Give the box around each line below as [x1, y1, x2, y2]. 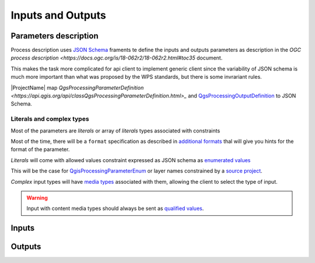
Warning [26, 194, 48, 201]
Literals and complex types [10, 115, 90, 123]
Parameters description [10, 31, 99, 41]
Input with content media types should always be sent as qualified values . [26, 205, 204, 212]
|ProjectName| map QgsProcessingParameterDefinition [10, 84, 144, 91]
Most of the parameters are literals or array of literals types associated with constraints [10, 127, 220, 134]
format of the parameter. [10, 146, 70, 153]
